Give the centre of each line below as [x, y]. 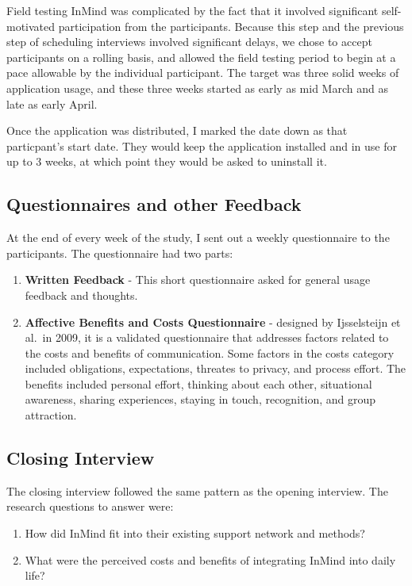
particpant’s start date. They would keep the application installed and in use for [202, 146]
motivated [31, 26]
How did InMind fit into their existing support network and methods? [195, 533]
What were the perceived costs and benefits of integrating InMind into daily [210, 559]
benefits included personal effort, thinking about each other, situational [198, 383]
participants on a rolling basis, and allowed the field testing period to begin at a [201, 57]
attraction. [51, 415]
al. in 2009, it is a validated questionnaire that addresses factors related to [207, 337]
